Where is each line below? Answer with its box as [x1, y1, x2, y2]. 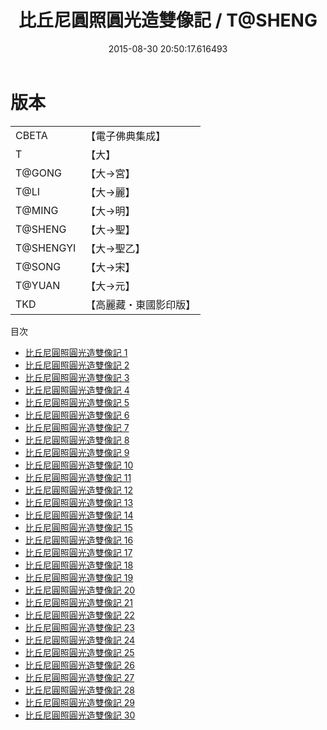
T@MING [15, 203, 59, 217]
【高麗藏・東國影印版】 [85, 297, 197, 311]
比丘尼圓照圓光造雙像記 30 [24, 709, 136, 721]
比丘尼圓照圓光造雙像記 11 [24, 471, 132, 483]
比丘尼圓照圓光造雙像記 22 [24, 609, 135, 621]
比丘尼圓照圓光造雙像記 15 [24, 521, 133, 533]
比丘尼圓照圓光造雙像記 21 [24, 596, 133, 608]
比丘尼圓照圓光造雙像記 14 [24, 509, 134, 521]
